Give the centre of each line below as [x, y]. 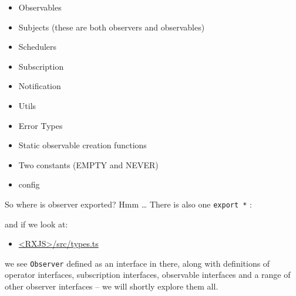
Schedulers [38, 47]
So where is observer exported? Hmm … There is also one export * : [128, 204]
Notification [40, 86]
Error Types [41, 125]
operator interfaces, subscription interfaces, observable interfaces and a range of [148, 275]
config [29, 184]
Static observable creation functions [83, 145]
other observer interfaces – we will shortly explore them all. [112, 286]
